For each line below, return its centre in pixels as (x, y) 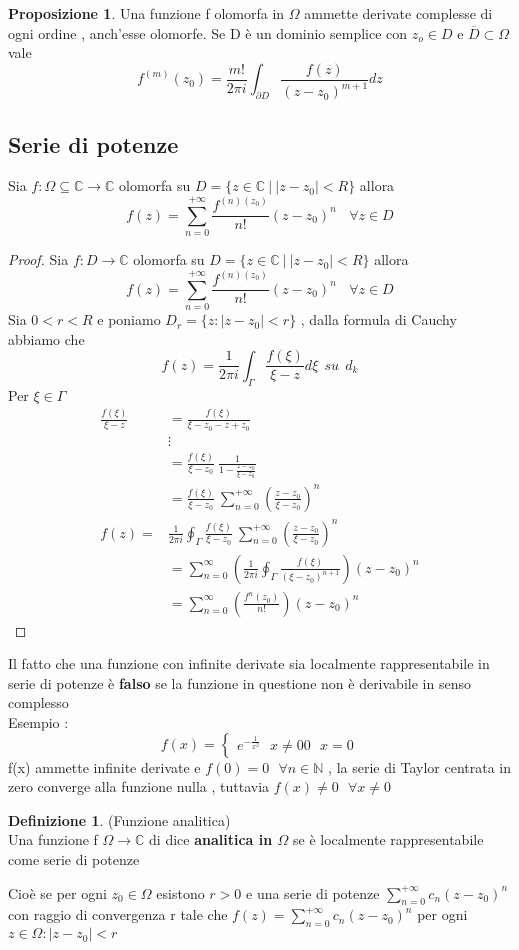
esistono (180, 892)
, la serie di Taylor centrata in (420, 766)
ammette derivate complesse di (398, 13)
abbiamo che (46, 338)
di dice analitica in (211, 839)
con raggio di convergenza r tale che (118, 914)
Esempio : (38, 721)
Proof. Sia (38, 259)
